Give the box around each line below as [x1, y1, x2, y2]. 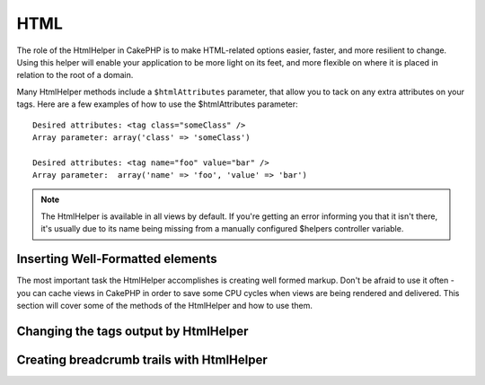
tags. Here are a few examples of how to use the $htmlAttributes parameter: [16, 99, 298, 109]
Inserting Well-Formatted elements [16, 251, 217, 267]
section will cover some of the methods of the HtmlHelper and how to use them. [16, 300, 313, 311]
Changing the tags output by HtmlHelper [16, 323, 249, 338]
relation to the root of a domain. [16, 70, 134, 81]
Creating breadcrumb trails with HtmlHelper [16, 352, 269, 367]
